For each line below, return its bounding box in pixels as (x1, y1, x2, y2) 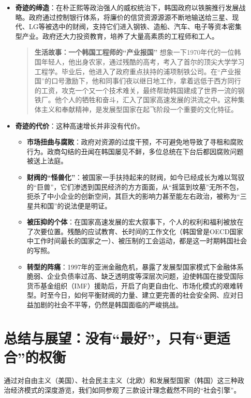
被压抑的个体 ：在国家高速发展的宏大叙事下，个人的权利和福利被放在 (27, 217, 244, 227)
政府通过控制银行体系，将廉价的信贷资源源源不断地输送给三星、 (29, 12, 232, 22)
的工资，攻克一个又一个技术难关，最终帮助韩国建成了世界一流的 (34, 85, 238, 95)
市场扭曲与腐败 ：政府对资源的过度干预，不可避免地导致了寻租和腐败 (27, 137, 244, 147)
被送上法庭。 (27, 156, 68, 166)
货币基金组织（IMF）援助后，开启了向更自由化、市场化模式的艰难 (27, 280, 236, 290)
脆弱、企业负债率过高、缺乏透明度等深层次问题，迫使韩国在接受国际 (27, 271, 244, 281)
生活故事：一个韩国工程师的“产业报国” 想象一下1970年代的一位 (34, 47, 235, 57)
